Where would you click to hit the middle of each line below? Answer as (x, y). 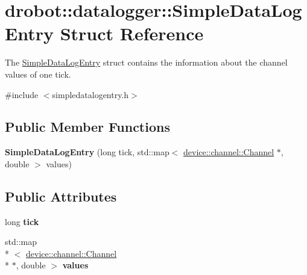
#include (22, 94)
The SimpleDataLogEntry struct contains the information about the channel (146, 62)
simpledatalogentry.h (90, 94)
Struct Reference (132, 33)
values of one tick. (38, 74)
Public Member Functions (87, 127)
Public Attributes (61, 196)
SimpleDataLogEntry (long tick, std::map (87, 152)
